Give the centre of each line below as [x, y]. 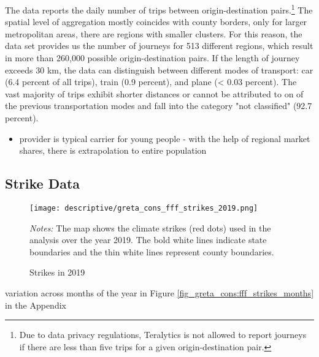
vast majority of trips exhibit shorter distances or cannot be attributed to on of [154, 93]
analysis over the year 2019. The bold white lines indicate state [148, 240]
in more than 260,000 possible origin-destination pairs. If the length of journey [152, 58]
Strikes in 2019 [57, 272]
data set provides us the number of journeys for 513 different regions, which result [159, 46]
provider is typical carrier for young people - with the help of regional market [165, 138]
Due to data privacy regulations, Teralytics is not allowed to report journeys [163, 335]
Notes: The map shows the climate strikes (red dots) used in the [150, 227]
